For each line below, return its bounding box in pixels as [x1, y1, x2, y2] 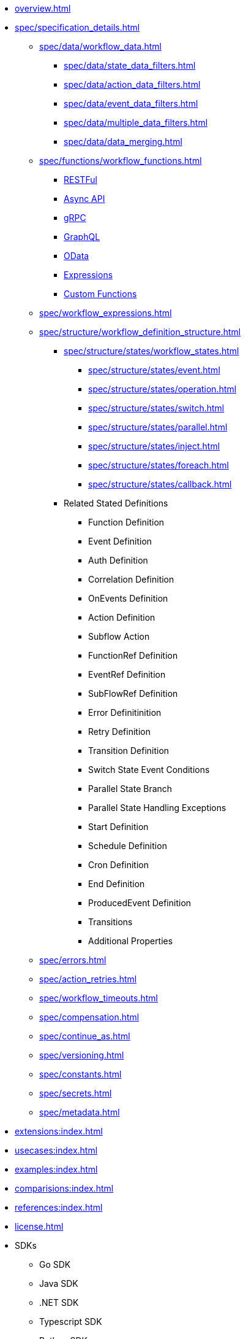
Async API [64, 193, 105, 204]
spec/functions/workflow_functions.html [39, 155, 202, 166]
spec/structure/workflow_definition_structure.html [39, 327, 241, 337]
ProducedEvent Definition [88, 898, 192, 908]
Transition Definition [88, 745, 170, 756]
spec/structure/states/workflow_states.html [64, 346, 239, 356]
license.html [15, 1221, 64, 1232]
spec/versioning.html [39, 1050, 124, 1060]
